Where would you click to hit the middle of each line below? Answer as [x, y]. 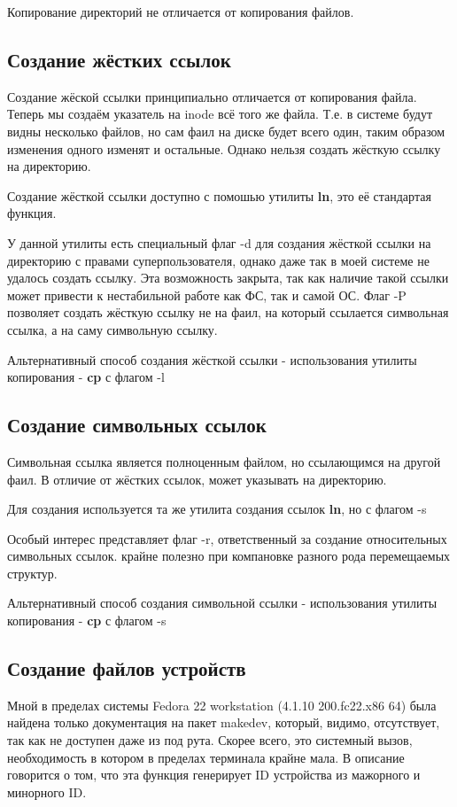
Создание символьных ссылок [137, 425]
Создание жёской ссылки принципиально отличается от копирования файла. [212, 96]
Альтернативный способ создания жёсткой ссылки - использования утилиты [212, 359]
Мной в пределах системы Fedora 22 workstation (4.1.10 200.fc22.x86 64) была [222, 705]
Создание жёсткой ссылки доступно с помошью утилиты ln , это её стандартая [219, 195]
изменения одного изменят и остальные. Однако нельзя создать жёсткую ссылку [224, 148]
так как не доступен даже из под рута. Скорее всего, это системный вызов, [210, 740]
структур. [32, 573]
